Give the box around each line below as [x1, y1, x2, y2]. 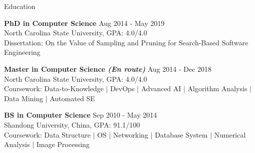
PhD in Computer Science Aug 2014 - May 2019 [4, 17, 165, 28]
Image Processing [36, 139, 90, 150]
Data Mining [4, 93, 43, 103]
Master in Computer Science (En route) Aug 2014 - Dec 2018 [4, 63, 212, 74]
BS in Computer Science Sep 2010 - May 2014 [4, 110, 157, 120]
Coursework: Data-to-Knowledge [4, 83, 104, 94]
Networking [113, 129, 148, 140]
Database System [155, 129, 208, 140]
